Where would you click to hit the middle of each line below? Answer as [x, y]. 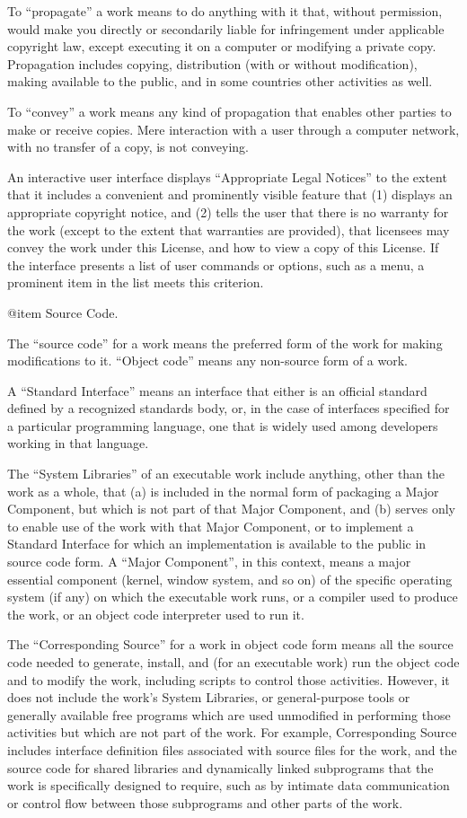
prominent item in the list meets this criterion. [136, 282]
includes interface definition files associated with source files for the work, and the [232, 749]
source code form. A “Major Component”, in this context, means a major [209, 562]
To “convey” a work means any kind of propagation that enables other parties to [229, 111]
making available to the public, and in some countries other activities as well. [220, 81]
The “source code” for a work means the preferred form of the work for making [225, 343]
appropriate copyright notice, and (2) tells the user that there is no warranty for [228, 211]
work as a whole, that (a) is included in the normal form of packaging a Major [223, 491]
